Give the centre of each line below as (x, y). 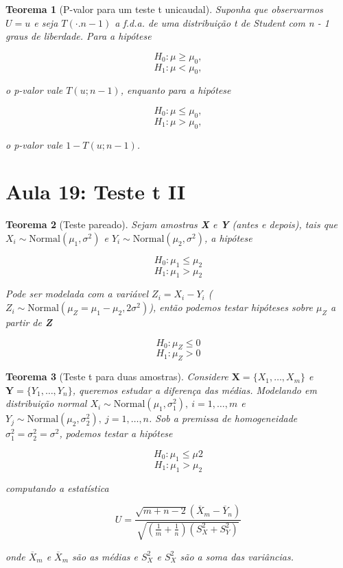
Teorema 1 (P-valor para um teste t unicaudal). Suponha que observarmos (164, 9)
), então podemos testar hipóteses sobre (231, 307)
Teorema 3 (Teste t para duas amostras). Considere (117, 376)
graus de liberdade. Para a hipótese (79, 36)
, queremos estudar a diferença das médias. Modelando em (194, 390)
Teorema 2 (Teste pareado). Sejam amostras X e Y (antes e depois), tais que (172, 224)
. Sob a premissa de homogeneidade (223, 418)
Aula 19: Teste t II (96, 192)
